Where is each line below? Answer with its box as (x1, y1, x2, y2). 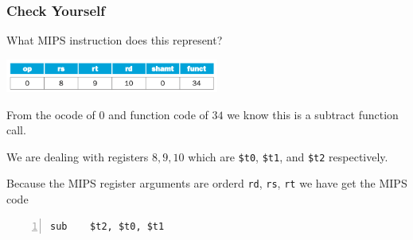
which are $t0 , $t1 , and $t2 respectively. (188, 148, 388, 165)
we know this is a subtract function (227, 106, 399, 122)
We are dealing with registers (6, 148, 149, 165)
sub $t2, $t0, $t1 (50, 220, 165, 232)
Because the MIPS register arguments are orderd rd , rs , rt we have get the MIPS (6, 175, 407, 192)
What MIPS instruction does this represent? (6, 32, 223, 48)
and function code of (108, 106, 208, 122)
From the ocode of (6, 106, 95, 122)
